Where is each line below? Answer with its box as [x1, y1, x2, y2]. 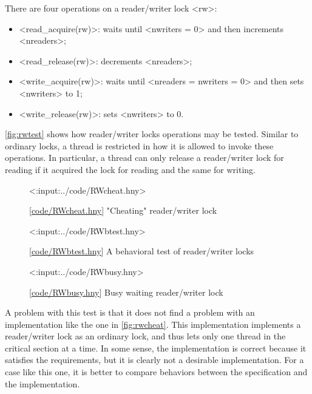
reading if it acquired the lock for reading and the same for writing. [5, 163, 256, 175]
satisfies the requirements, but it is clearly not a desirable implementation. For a [5, 353, 304, 366]
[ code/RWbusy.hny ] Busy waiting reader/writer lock [29, 285, 223, 298]
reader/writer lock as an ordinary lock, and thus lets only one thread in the [5, 330, 286, 342]
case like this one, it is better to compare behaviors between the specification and [5, 365, 308, 378]
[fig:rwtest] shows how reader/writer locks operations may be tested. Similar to [5, 127, 299, 140]
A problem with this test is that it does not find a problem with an [5, 306, 255, 319]
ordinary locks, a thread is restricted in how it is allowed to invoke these [5, 139, 274, 152]
